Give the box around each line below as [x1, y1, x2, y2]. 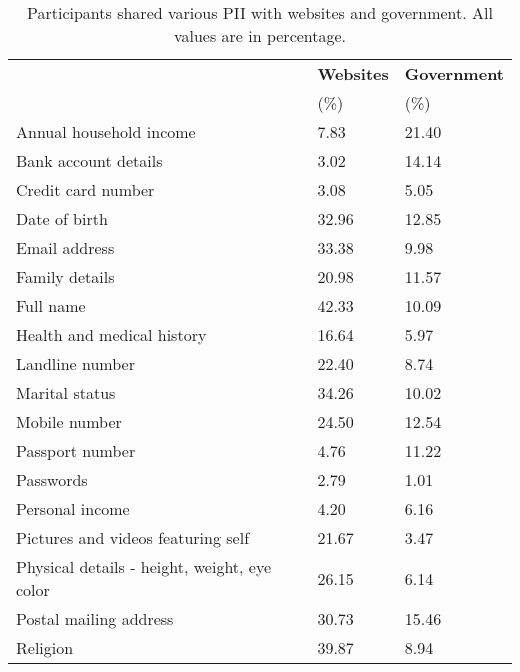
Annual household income [16, 120, 196, 143]
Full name [16, 294, 86, 317]
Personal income [16, 497, 130, 520]
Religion [16, 636, 74, 659]
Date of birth [16, 207, 108, 230]
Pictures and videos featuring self [16, 526, 250, 549]
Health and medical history [16, 323, 207, 346]
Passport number [16, 439, 136, 462]
